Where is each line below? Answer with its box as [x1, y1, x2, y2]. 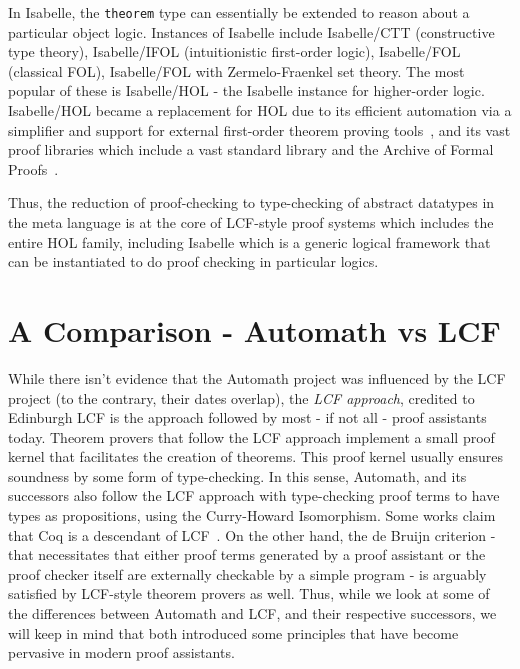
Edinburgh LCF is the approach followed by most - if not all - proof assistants [8, 407, 487, 428]
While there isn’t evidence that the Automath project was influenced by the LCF [8, 367, 506, 388]
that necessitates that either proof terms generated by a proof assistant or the [8, 544, 486, 565]
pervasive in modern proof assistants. [8, 642, 235, 663]
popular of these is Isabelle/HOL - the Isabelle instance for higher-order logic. [8, 80, 485, 101]
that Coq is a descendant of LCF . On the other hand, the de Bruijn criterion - [8, 524, 496, 545]
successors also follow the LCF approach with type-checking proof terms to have [8, 485, 500, 506]
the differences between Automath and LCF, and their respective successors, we [8, 603, 497, 624]
